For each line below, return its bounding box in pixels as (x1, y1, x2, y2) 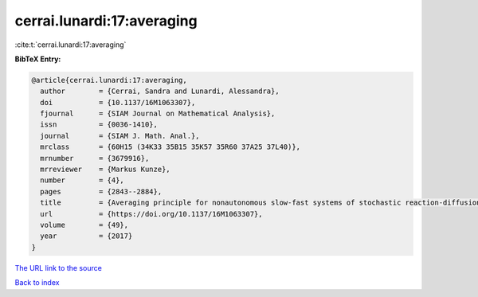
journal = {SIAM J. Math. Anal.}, (40, 131, 200, 140)
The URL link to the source (14, 263, 103, 272)
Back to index (14, 278, 60, 287)
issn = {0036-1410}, (40, 120, 159, 129)
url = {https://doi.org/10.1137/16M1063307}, (40, 209, 263, 218)
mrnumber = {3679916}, (40, 154, 150, 162)
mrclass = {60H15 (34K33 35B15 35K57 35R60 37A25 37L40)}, (40, 143, 301, 151)
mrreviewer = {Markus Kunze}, (40, 165, 170, 174)
